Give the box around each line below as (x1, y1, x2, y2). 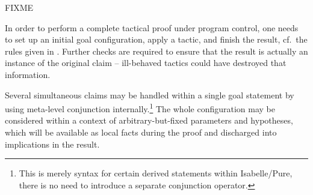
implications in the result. (5, 137, 100, 150)
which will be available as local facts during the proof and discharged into (5, 126, 277, 138)
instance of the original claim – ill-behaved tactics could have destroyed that (5, 56, 287, 69)
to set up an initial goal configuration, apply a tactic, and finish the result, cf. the (5, 33, 308, 46)
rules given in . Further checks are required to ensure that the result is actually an (5, 44, 308, 57)
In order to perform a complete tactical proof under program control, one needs (5, 21, 299, 34)
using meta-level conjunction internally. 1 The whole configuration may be (5, 101, 275, 115)
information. (5, 68, 51, 80)
